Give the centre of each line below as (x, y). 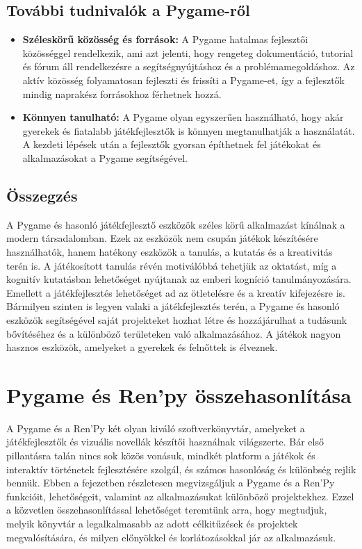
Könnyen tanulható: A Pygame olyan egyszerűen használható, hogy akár (183, 117)
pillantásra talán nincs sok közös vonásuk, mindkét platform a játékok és (161, 455)
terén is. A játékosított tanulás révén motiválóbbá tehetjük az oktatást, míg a (172, 265)
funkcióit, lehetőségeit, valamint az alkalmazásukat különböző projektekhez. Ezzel (180, 496)
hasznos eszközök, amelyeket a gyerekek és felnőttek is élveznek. (142, 347)
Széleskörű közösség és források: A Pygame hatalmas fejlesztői (165, 39)
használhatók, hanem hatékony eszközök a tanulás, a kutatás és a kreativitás (170, 251)
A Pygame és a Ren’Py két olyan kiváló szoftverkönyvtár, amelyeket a (156, 428)
